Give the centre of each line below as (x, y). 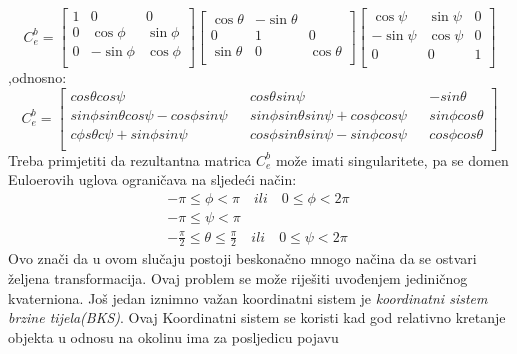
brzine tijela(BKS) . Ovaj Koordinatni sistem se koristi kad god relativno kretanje (257, 317)
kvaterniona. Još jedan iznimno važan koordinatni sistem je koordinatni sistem (248, 297)
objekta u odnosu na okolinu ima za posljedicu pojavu (173, 336)
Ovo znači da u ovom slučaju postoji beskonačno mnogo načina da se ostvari (242, 258)
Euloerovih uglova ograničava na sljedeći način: (152, 179)
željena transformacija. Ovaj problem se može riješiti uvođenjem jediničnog (238, 278)
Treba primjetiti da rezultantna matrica (130, 159)
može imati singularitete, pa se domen (392, 159)
